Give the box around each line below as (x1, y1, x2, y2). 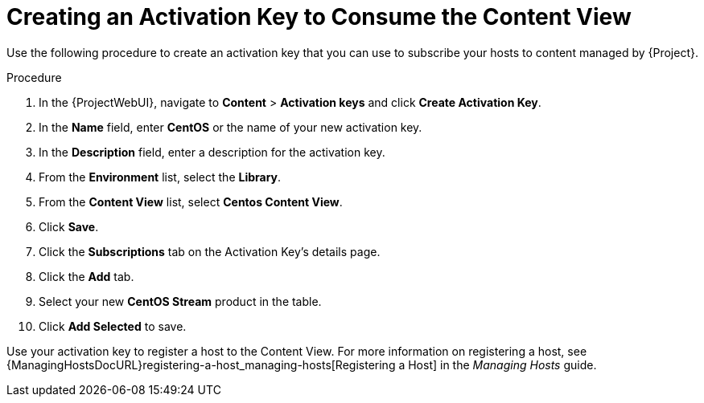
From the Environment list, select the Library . (39, 169, 282, 184)
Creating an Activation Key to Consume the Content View (6, 3, 632, 31)
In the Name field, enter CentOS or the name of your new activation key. (39, 120, 422, 134)
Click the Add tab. (39, 269, 134, 283)
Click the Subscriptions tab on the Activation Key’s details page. (39, 244, 381, 258)
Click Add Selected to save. (39, 319, 187, 333)
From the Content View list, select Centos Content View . (39, 194, 343, 209)
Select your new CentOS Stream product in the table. (39, 294, 322, 308)
